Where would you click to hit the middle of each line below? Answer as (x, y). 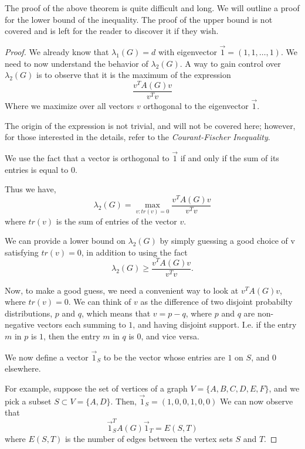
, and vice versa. (170, 336)
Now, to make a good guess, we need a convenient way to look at (122, 290)
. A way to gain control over (230, 63)
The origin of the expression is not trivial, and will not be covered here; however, (150, 125)
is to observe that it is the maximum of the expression (134, 75)
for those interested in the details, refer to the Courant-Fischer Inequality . (138, 137)
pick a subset (28, 401)
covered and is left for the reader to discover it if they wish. (112, 31)
